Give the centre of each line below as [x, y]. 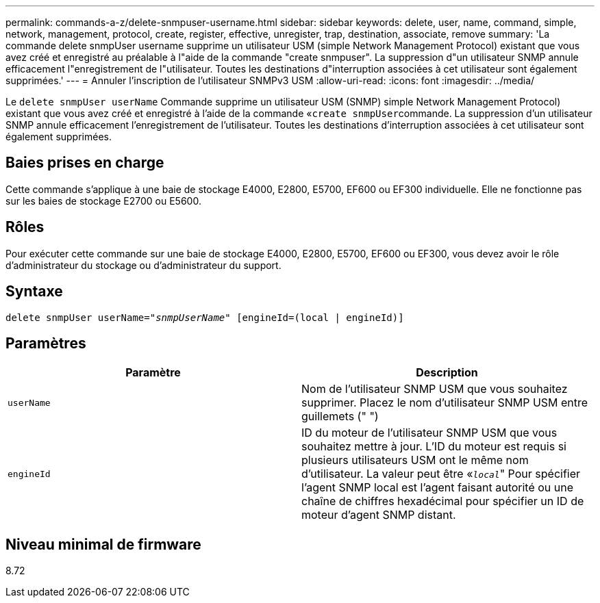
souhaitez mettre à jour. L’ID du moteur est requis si [434, 447]
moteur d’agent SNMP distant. [379, 515]
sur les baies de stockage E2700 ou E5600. [103, 201]
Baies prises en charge [85, 163]
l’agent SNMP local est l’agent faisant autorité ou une [438, 488]
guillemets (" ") [340, 416]
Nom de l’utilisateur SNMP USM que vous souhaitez [435, 389]
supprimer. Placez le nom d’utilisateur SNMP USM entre [445, 403]
